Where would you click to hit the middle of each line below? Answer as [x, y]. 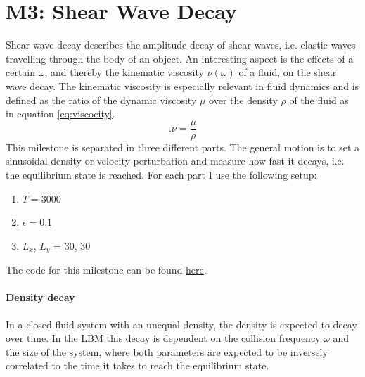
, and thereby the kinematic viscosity [124, 72]
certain [21, 72]
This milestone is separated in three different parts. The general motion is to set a [183, 147]
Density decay [40, 297]
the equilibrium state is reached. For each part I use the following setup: [161, 174]
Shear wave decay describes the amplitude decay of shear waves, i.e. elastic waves [181, 45]
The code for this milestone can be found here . [106, 270]
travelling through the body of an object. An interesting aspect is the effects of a [180, 58]
